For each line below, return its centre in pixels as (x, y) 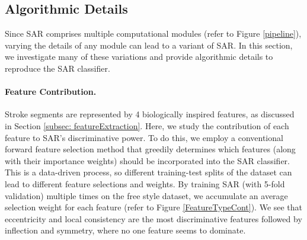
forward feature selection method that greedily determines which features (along (150, 149)
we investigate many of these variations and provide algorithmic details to (139, 57)
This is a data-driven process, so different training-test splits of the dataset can (148, 172)
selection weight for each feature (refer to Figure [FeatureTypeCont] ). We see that (154, 207)
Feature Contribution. (51, 92)
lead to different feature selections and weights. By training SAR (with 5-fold (145, 183)
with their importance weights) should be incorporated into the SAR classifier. (147, 160)
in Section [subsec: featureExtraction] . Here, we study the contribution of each (147, 125)
